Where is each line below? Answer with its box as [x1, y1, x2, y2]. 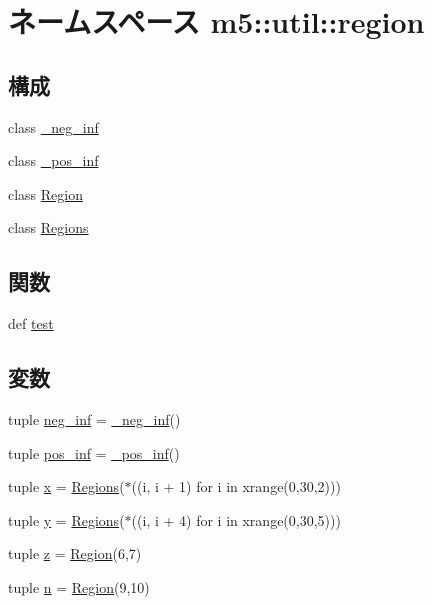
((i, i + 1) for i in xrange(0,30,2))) [131, 476, 341, 497]
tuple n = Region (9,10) [8, 576, 150, 597]
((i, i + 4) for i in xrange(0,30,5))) [131, 509, 341, 530]
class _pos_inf [8, 150, 99, 171]
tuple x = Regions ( [8, 476, 125, 497]
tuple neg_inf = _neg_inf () [8, 408, 181, 429]
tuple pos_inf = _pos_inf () [8, 442, 180, 463]
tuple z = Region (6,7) [8, 543, 142, 564]
